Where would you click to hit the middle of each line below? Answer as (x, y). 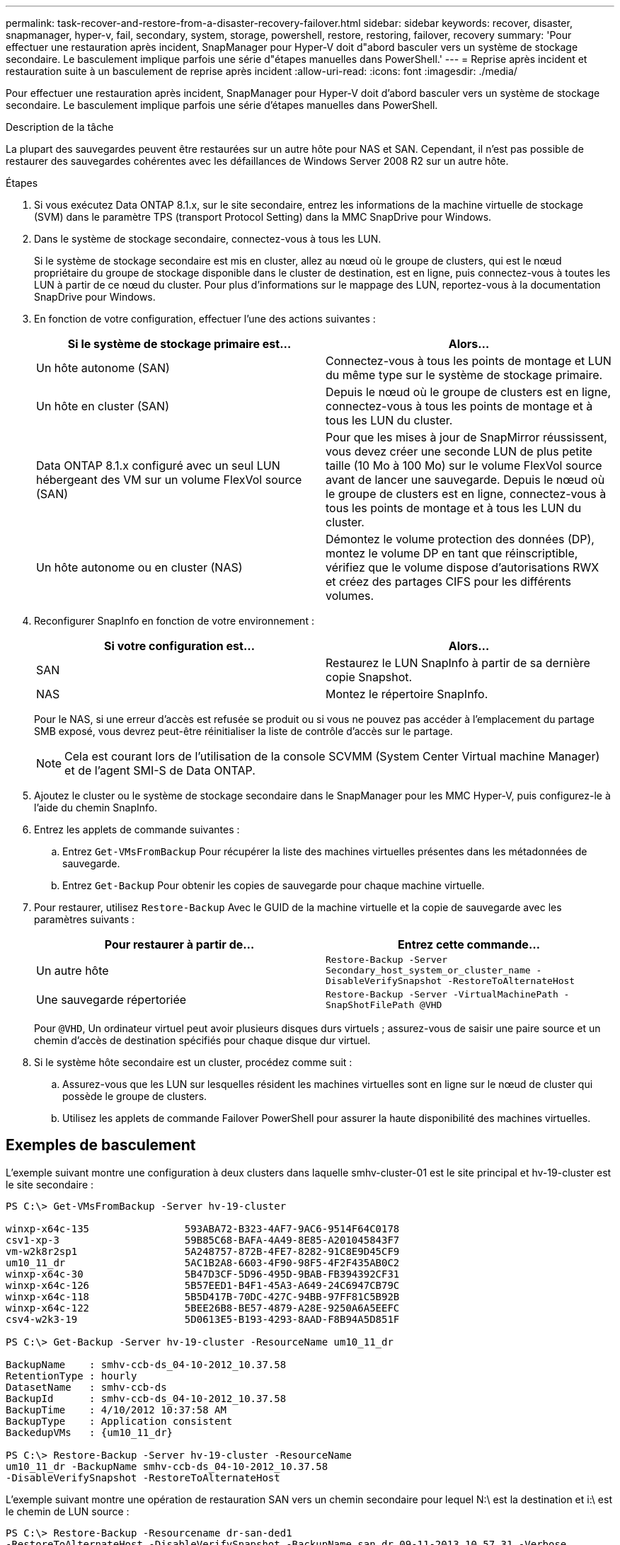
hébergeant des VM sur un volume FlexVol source (169, 480)
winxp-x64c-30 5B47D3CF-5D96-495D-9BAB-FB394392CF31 (203, 1274)
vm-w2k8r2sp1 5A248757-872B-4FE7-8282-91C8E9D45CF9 (203, 1251)
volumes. (350, 596)
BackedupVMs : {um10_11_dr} (90, 1432)
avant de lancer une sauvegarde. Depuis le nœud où (465, 480)
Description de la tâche (60, 127)
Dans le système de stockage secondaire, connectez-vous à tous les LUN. (208, 239)
